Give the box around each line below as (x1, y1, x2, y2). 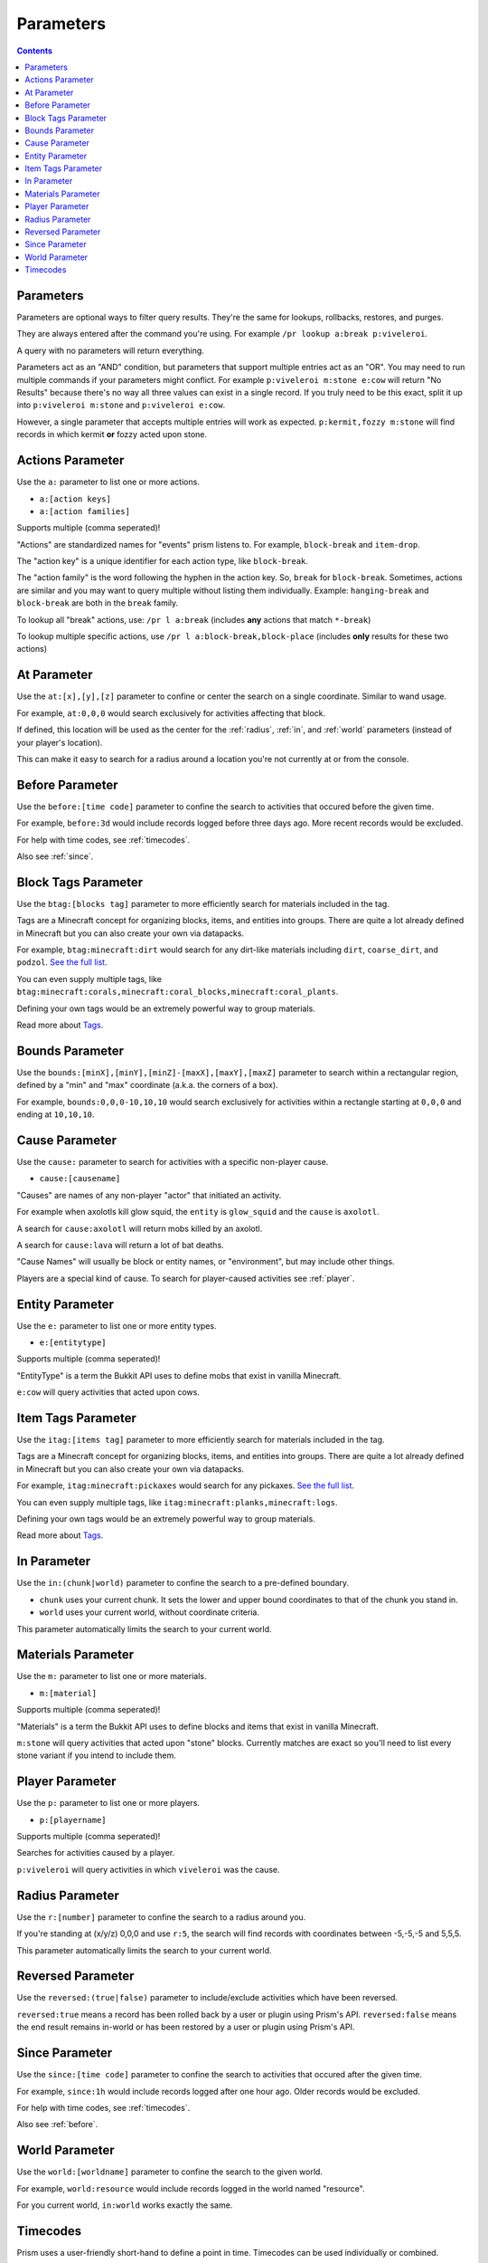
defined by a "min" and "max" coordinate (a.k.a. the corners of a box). (16, 1080, 279, 1091)
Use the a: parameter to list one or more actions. (16, 476, 201, 488)
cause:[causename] (39, 1173, 121, 1184)
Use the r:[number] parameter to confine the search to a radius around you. (16, 1911, 306, 1923)
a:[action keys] (39, 493, 112, 504)
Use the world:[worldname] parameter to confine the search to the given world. (16, 2166, 323, 2177)
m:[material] (39, 1688, 98, 1698)
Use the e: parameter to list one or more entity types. (16, 1320, 217, 1331)
